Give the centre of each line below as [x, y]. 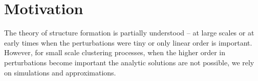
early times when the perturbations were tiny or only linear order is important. [128, 42]
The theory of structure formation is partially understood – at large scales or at [129, 33]
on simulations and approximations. [60, 72]
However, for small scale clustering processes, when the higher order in [115, 52]
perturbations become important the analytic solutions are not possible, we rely [129, 62]
